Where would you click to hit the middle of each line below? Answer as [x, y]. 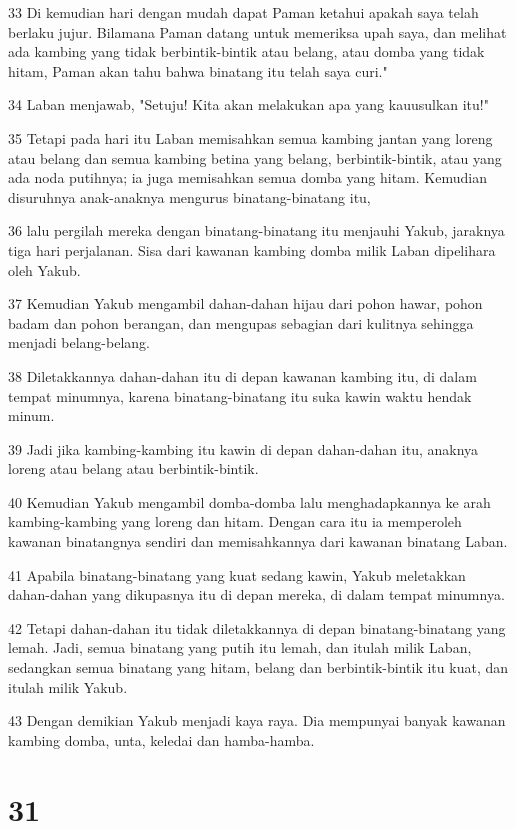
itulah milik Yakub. [68, 686]
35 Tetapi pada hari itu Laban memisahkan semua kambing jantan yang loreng [250, 137]
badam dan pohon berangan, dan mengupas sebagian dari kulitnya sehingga [241, 322]
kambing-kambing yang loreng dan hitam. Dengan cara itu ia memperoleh [235, 521]
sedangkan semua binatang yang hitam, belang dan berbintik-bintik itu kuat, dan [258, 667]
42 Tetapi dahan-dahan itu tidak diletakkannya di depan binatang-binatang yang [257, 627]
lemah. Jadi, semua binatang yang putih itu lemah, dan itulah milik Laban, [240, 647]
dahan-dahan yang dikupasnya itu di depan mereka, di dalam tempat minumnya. [256, 594]
